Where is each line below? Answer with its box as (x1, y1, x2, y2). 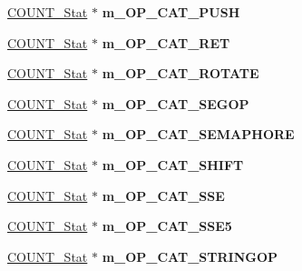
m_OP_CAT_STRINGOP (102, 246, 278, 266)
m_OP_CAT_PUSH (102, 3, 240, 21)
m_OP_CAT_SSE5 (102, 216, 232, 236)
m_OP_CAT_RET (102, 33, 230, 52)
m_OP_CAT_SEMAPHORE (102, 125, 295, 144)
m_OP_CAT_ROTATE (102, 64, 259, 83)
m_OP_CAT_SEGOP (102, 94, 249, 113)
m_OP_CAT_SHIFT (102, 155, 244, 174)
